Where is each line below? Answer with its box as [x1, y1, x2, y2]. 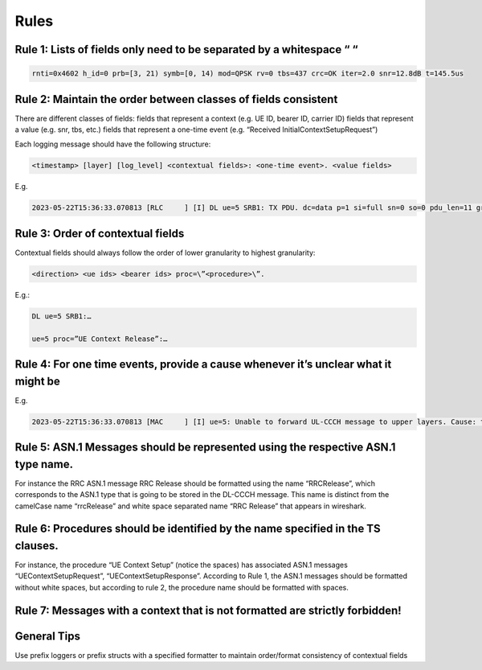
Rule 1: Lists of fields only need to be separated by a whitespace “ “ [14, 43, 358, 56]
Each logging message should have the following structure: [14, 139, 211, 149]
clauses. [14, 539, 59, 553]
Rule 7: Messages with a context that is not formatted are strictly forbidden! [14, 603, 402, 617]
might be [14, 374, 60, 388]
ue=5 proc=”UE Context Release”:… [31, 334, 168, 343]
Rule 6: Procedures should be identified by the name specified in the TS [14, 522, 381, 536]
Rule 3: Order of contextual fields [14, 226, 185, 240]
